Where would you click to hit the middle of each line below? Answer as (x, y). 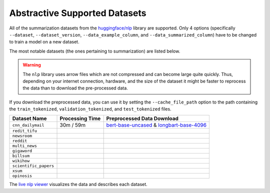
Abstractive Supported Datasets (78, 13)
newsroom (22, 136)
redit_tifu (25, 131)
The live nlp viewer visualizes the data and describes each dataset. (78, 184)
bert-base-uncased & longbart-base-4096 (156, 125)
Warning (32, 65)
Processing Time (80, 118)
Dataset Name (29, 118)
